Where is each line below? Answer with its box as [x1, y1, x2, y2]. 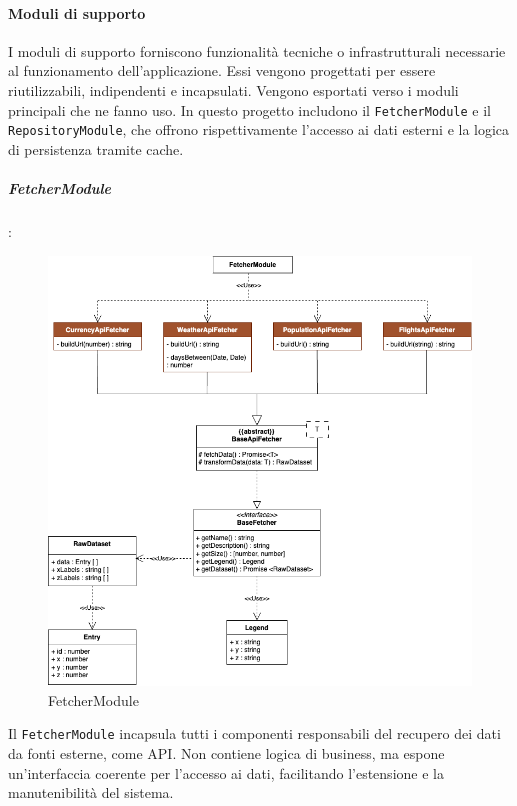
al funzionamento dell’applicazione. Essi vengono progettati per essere [8, 60, 436, 81]
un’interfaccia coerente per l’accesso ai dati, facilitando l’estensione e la [8, 762, 444, 783]
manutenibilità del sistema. [8, 782, 174, 803]
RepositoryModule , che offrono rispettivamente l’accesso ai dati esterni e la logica [8, 119, 510, 140]
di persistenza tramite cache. [8, 138, 184, 159]
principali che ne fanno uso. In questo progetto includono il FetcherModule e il [8, 99, 492, 120]
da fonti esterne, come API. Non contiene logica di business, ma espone [8, 743, 445, 764]
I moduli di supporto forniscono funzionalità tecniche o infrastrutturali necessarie [8, 40, 506, 61]
